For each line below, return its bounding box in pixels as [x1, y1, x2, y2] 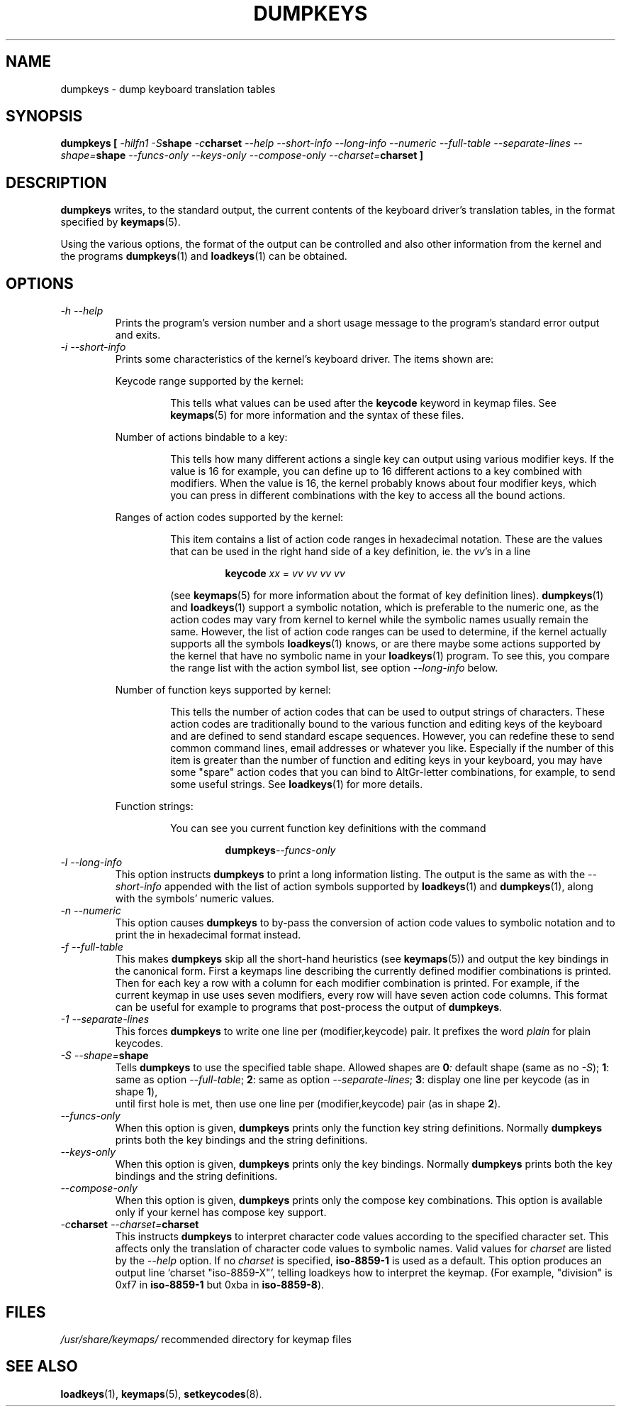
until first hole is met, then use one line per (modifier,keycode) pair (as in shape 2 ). [115, 1098, 501, 1110]
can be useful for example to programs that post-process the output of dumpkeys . [115, 1001, 503, 1014]
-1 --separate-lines [60, 1013, 150, 1026]
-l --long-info [60, 856, 123, 869]
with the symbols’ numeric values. [115, 892, 274, 905]
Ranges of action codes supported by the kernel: [115, 511, 344, 524]
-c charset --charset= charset [60, 1218, 199, 1231]
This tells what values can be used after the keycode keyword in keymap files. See [170, 397, 556, 410]
